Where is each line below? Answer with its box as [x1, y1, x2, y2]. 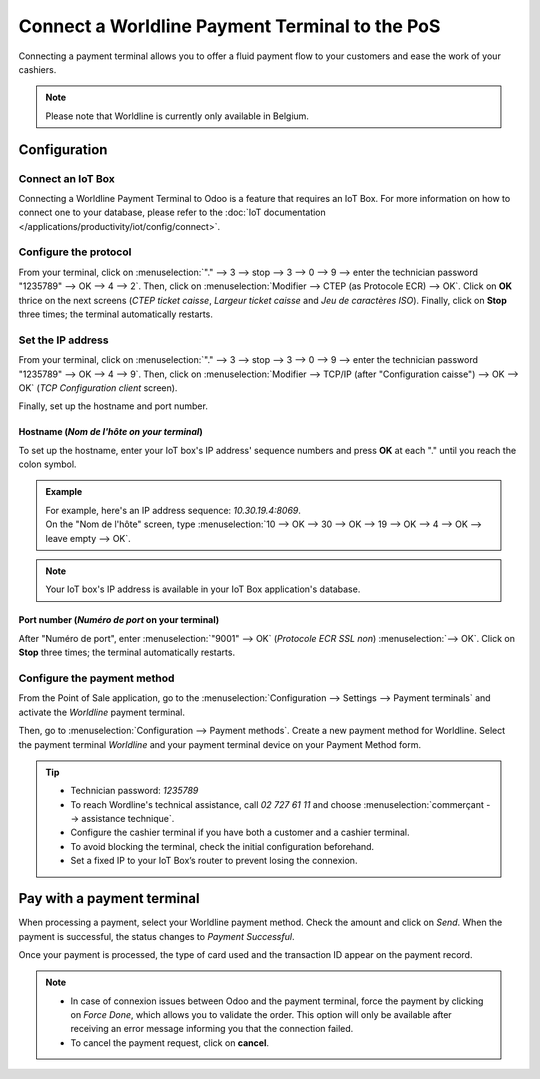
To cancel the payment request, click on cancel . [70, 1036, 270, 1049]
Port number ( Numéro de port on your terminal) [18, 614, 220, 626]
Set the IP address [18, 333, 109, 347]
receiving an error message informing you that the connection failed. [70, 1023, 354, 1035]
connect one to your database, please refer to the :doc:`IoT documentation [18, 206, 327, 219]
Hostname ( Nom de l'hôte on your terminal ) [18, 426, 204, 438]
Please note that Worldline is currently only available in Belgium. [45, 110, 310, 122]
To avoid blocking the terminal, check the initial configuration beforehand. [70, 840, 375, 852]
